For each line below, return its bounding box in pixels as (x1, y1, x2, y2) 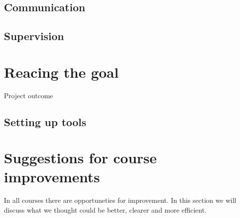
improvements (4, 167, 100, 187)
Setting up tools (4, 114, 86, 129)
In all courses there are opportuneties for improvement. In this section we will (4, 195, 237, 205)
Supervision (4, 28, 64, 44)
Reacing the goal (4, 62, 119, 82)
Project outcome (4, 90, 53, 100)
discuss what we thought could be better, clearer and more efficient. (4, 204, 207, 215)
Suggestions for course (4, 148, 157, 168)
